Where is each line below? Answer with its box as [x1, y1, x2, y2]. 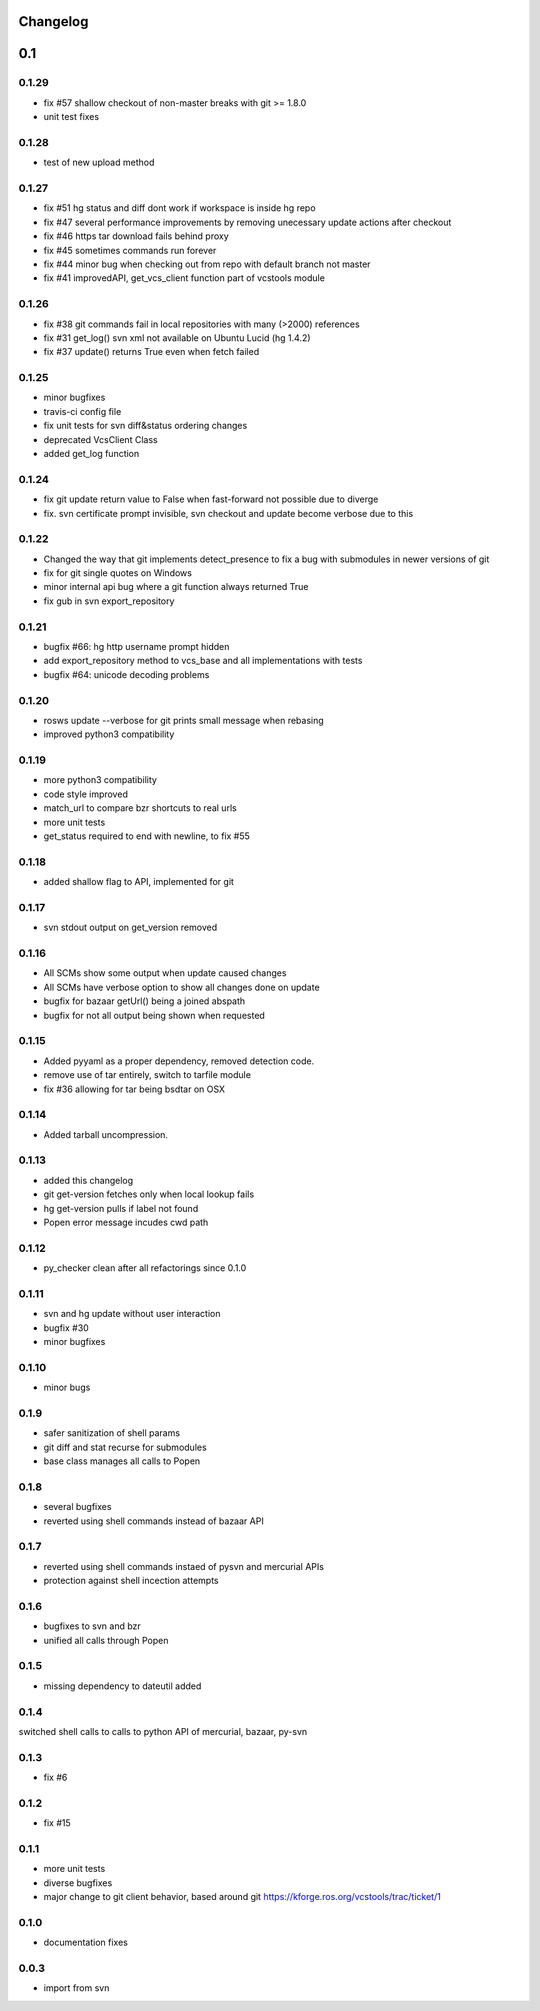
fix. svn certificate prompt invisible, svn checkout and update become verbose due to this [43, 507, 414, 519]
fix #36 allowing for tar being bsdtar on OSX [43, 1083, 225, 1095]
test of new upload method [43, 156, 155, 169]
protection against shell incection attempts [43, 1575, 219, 1587]
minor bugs [43, 1381, 91, 1394]
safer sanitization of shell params [43, 1427, 180, 1439]
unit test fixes [43, 111, 100, 123]
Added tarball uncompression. [43, 1128, 169, 1140]
